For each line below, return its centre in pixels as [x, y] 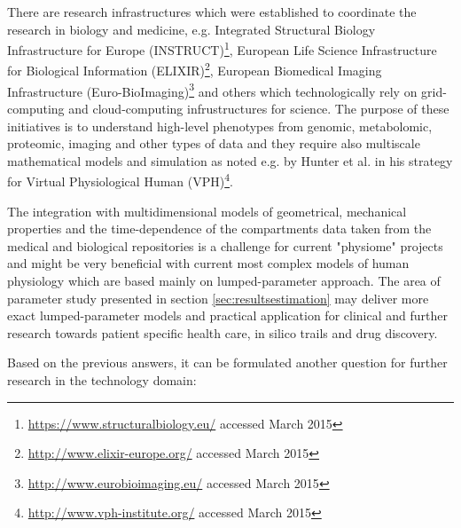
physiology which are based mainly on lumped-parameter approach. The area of [224, 280]
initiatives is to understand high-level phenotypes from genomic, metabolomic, [220, 126]
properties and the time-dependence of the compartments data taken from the [219, 229]
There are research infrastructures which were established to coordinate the [212, 12]
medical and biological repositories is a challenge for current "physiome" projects [225, 245]
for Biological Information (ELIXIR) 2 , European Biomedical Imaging [195, 69]
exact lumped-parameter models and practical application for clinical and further [227, 315]
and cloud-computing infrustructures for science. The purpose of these [259, 108]
